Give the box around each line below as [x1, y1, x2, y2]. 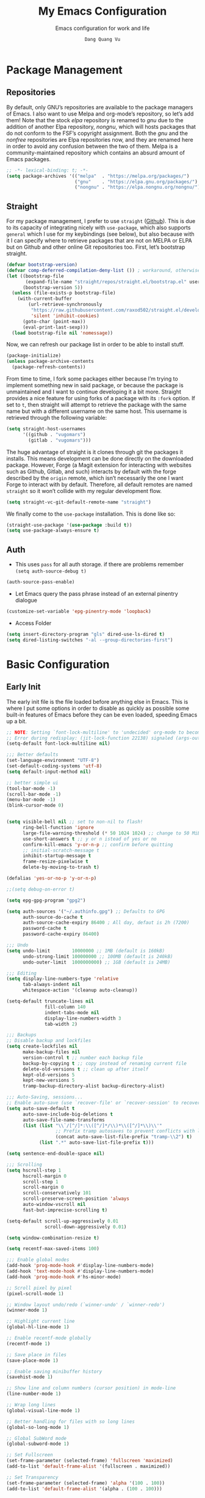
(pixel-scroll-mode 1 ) [6, 1290, 64, 1296]
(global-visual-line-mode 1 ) [6, 1407, 81, 1414]
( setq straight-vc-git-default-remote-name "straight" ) [6, 499, 151, 505]
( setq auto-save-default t [6, 1105, 75, 1111]
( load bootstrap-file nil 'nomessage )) [12, 330, 113, 336]
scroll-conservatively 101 [22, 1190, 92, 1196]
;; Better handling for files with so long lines [6, 1419, 135, 1425]
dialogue [15, 597, 38, 604]
